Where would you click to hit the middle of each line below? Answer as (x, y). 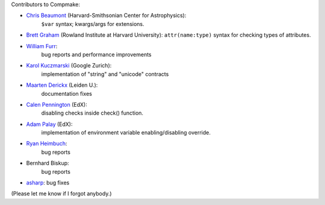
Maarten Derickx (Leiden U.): (62, 85)
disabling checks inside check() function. (92, 113)
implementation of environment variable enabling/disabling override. (126, 133)
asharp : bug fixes (48, 183)
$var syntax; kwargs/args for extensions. (93, 24)
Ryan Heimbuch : (47, 143)
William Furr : (42, 46)
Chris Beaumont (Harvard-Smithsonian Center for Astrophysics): (106, 16)
